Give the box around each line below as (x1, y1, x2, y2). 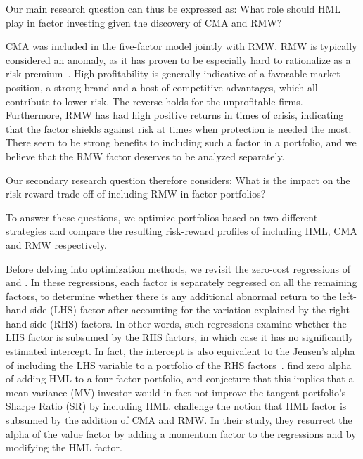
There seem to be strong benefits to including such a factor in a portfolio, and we (6, 135, 357, 150)
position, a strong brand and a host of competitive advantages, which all (6, 79, 318, 94)
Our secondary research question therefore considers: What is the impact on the (6, 172, 350, 187)
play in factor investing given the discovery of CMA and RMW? (6, 15, 282, 30)
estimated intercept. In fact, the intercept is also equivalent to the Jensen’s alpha (6, 344, 355, 358)
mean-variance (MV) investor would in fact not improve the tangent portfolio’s (6, 384, 346, 399)
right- (329, 302, 353, 317)
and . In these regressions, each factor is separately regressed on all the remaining (6, 275, 357, 290)
